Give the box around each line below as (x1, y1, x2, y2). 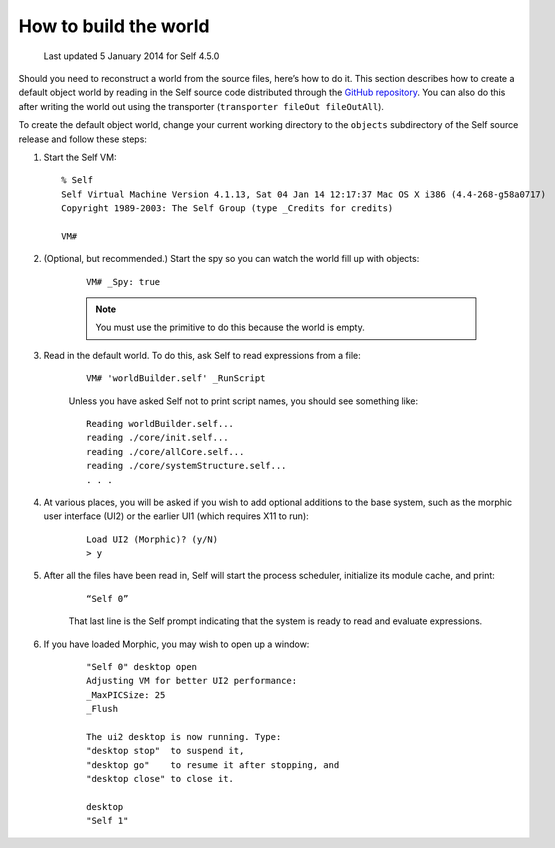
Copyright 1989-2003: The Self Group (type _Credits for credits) (61, 203, 394, 214)
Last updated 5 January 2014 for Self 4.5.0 (43, 50, 220, 62)
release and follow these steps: (18, 133, 147, 145)
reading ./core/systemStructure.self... (86, 460, 287, 472)
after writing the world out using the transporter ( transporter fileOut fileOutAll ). (18, 100, 385, 112)
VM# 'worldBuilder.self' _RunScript (86, 373, 266, 384)
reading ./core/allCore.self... (86, 446, 245, 457)
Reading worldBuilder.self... (86, 418, 235, 429)
